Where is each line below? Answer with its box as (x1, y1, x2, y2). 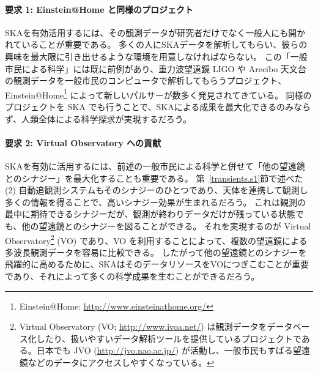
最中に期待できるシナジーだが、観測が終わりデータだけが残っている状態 (5, 207, 295, 220)
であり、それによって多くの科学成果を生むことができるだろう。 (5, 270, 260, 282)
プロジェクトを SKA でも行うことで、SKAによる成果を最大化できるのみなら (5, 100, 311, 113)
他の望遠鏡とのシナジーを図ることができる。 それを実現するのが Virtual (21, 219, 311, 232)
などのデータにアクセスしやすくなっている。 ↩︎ (28, 355, 214, 368)
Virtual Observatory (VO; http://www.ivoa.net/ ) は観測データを (19, 320, 267, 333)
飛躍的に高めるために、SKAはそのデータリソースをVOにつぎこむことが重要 (5, 258, 309, 270)
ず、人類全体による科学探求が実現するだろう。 (5, 112, 191, 125)
